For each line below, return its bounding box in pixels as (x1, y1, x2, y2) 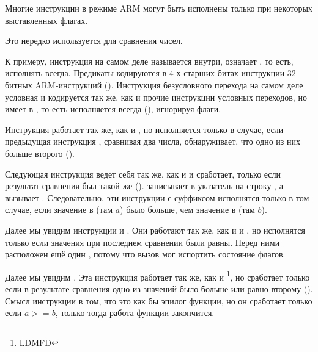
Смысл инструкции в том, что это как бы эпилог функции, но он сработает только (5, 294, 312, 307)
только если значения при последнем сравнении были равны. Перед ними (5, 235, 280, 248)
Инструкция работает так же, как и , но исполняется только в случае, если (5, 123, 284, 135)
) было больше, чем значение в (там (120, 203, 255, 216)
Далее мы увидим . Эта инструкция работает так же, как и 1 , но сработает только (5, 268, 310, 283)
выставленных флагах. (5, 13, 88, 26)
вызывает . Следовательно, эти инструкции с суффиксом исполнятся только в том (5, 191, 309, 204)
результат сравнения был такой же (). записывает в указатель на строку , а (5, 179, 283, 192)
